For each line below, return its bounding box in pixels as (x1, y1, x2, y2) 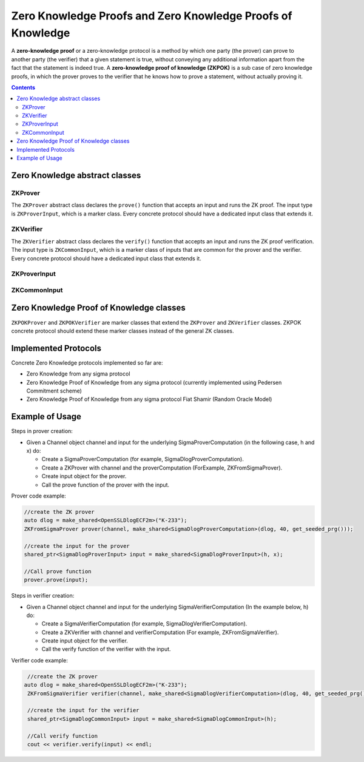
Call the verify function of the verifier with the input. (41, 646, 171, 653)
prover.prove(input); (24, 576, 89, 584)
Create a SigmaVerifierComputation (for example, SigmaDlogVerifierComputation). (41, 620, 248, 627)
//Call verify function (27, 732, 98, 740)
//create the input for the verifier (27, 707, 140, 714)
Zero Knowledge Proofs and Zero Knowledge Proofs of (11, 9, 292, 22)
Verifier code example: (11, 656, 68, 664)
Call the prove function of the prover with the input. (41, 481, 170, 488)
